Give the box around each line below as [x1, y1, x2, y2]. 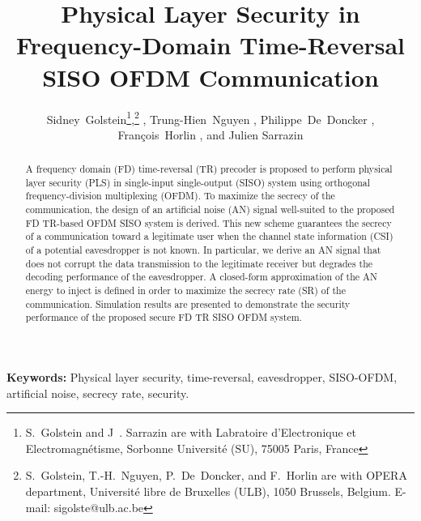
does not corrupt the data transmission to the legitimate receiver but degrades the [25, 256, 373, 270]
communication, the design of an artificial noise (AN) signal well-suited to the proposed [25, 203, 395, 216]
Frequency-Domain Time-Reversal [16, 28, 405, 62]
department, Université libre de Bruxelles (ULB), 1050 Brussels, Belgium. [25, 482, 391, 499]
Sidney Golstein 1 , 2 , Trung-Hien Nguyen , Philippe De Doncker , [46, 108, 375, 127]
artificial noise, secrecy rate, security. [6, 384, 189, 401]
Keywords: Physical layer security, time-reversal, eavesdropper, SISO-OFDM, [6, 369, 398, 386]
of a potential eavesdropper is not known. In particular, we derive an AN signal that [25, 243, 381, 257]
